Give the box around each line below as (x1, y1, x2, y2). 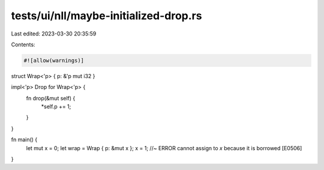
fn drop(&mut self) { (26, 94, 76, 102)
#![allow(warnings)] (23, 57, 84, 64)
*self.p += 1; (41, 103, 71, 111)
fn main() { (11, 136, 38, 144)
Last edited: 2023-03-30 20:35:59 (11, 30, 97, 37)
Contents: (11, 41, 35, 48)
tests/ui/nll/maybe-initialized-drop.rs (11, 9, 202, 22)
